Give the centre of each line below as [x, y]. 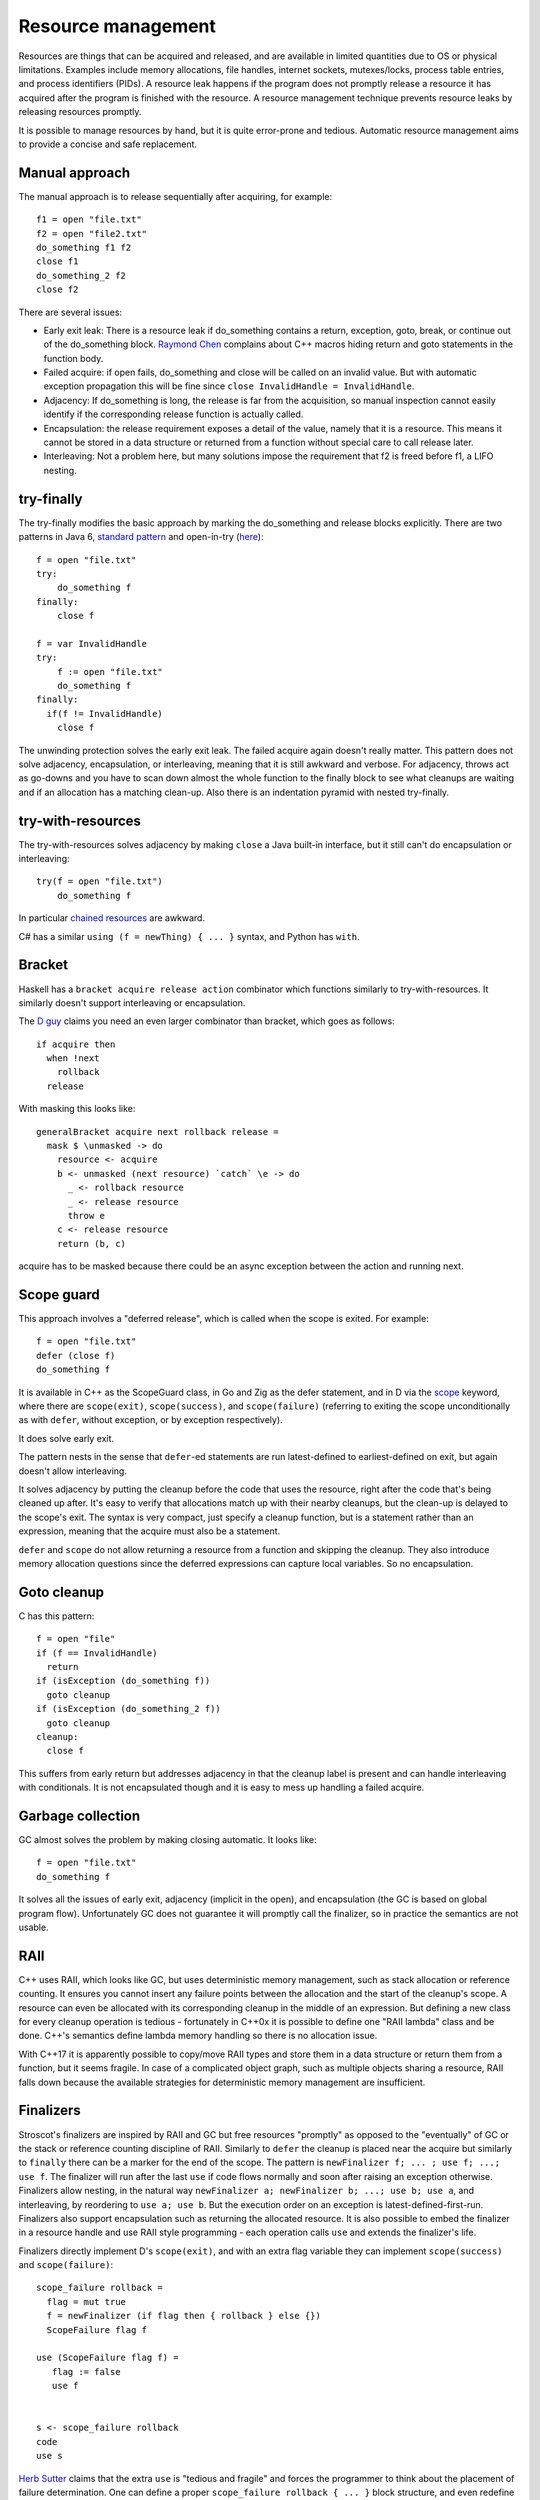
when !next [73, 1058]
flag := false [86, 2371]
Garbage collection [79, 1815]
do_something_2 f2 [81, 275]
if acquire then [76, 1044]
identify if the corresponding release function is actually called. [173, 414]
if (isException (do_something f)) [123, 1681]
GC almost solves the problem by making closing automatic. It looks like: [167, 1840]
